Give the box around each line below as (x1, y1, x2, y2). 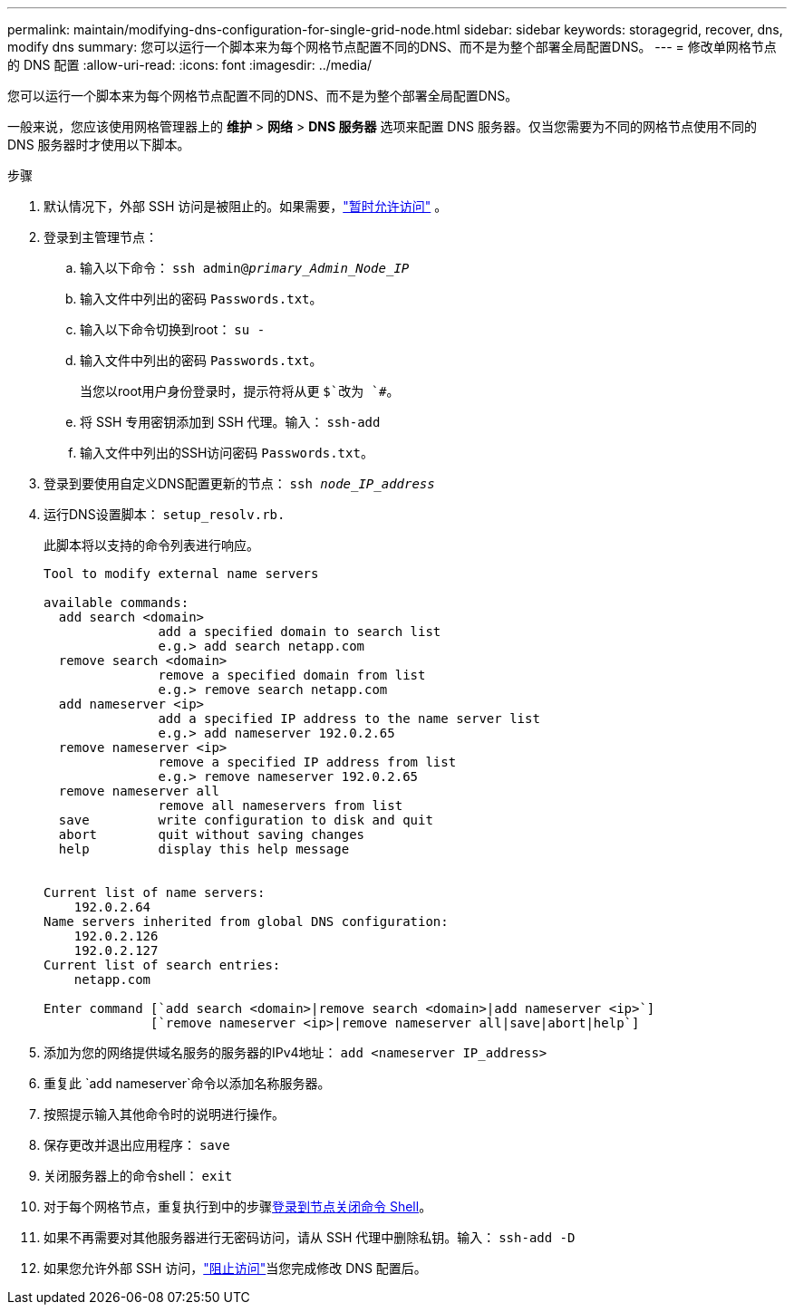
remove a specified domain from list (158, 668, 426, 682)
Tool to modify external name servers (44, 566, 319, 581)
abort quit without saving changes (58, 827, 365, 842)
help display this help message (58, 842, 350, 856)
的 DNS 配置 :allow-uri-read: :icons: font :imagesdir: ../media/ (7, 57, 373, 72)
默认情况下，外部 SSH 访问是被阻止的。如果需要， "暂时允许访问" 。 (44, 198, 448, 214)
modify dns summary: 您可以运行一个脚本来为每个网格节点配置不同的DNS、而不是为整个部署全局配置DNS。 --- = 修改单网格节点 (7, 39, 777, 54)
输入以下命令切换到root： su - (80, 322, 266, 337)
